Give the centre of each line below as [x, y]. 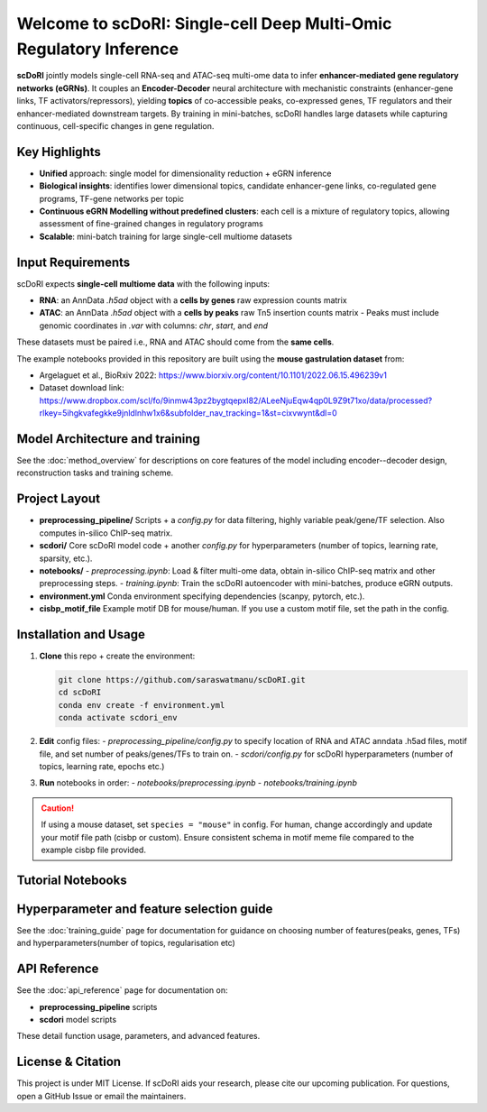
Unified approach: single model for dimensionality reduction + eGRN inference [185, 173]
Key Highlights [59, 152]
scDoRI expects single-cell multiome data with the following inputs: [143, 283]
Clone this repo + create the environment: [117, 656]
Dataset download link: [82, 388]
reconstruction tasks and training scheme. [95, 473]
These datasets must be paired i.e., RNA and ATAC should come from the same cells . [175, 342]
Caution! [58, 808]
